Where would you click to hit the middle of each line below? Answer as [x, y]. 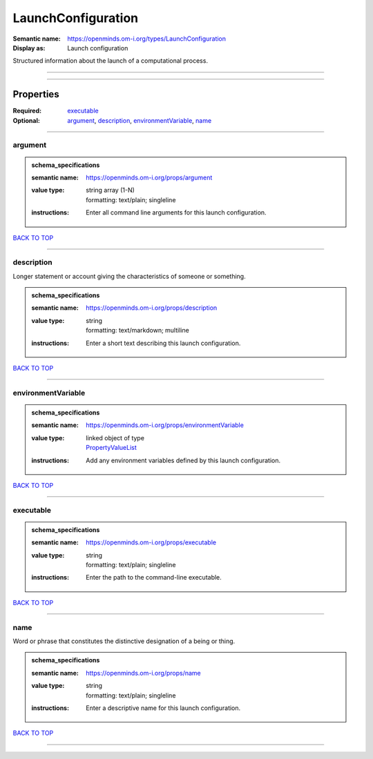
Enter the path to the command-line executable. [154, 578]
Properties [36, 94]
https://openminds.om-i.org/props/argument [149, 177]
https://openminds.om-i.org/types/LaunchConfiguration [147, 39]
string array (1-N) [110, 190]
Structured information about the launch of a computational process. [111, 61]
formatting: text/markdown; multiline [137, 331]
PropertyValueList [112, 448]
